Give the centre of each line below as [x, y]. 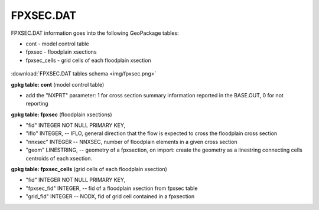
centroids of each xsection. [59, 158]
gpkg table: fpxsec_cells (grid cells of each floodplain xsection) [89, 169]
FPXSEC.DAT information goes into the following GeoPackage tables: [95, 33]
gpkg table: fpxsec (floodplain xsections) [61, 114]
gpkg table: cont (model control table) [58, 84]
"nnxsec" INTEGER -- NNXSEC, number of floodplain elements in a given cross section [131, 142]
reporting [37, 104]
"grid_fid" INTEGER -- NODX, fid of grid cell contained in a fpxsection [110, 196]
